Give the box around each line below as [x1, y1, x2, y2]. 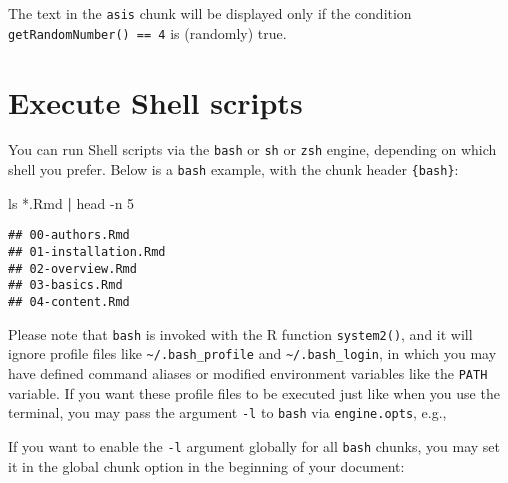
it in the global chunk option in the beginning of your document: [8, 455, 405, 476]
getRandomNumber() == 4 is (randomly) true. [8, 22, 287, 43]
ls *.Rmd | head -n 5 [8, 192, 135, 213]
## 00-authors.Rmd [8, 228, 130, 243]
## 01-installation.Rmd [8, 245, 166, 259]
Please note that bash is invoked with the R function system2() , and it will [8, 323, 473, 344]
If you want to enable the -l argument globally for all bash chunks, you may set [8, 435, 500, 456]
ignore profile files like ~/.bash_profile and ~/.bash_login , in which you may [8, 343, 497, 364]
